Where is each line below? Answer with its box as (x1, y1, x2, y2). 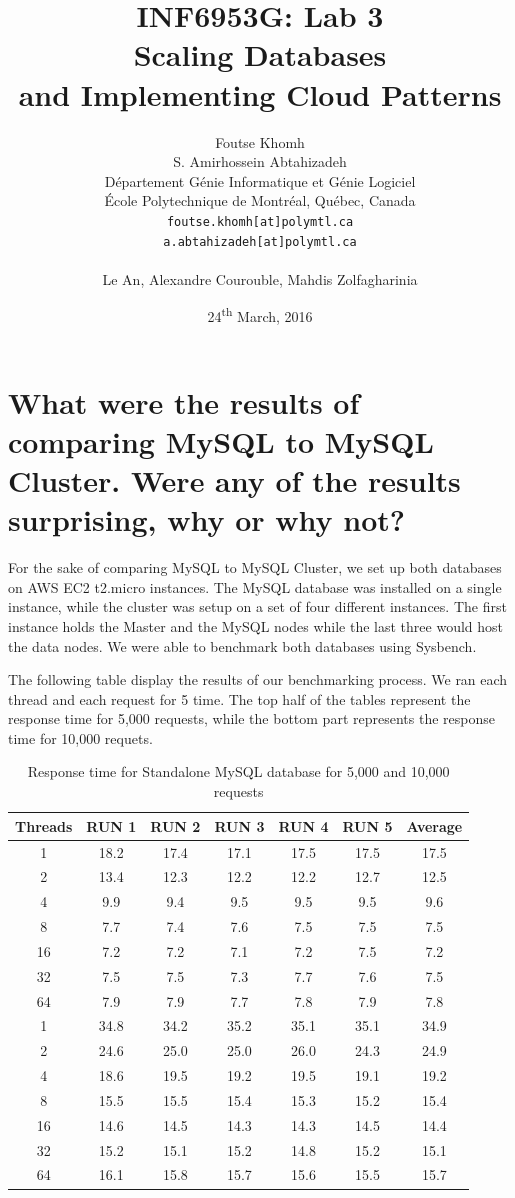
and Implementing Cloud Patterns (18, 73, 502, 114)
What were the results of (8, 381, 360, 422)
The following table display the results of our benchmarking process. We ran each (8, 669, 508, 690)
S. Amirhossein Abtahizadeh (173, 151, 347, 172)
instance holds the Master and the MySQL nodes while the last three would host (8, 615, 504, 636)
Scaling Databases (133, 34, 387, 75)
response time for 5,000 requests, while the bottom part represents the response (8, 708, 495, 729)
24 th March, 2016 (207, 303, 313, 327)
